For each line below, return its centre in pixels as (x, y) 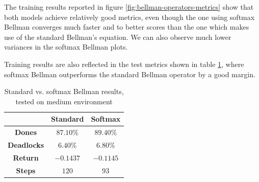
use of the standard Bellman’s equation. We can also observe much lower (118, 37)
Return (26, 157)
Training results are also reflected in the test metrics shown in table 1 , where (124, 64)
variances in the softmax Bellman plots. (66, 47)
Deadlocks (26, 145)
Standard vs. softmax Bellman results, (64, 91)
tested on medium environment (64, 101)
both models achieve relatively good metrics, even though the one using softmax (129, 17)
